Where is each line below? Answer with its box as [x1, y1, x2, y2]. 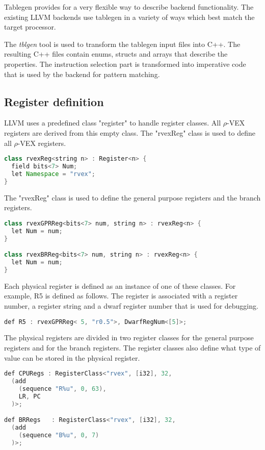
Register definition [4, 93, 104, 109]
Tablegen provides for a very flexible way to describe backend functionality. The [4, 2, 254, 12]
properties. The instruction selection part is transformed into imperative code [4, 58, 246, 69]
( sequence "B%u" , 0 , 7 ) [18, 431, 99, 439]
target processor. [4, 21, 56, 32]
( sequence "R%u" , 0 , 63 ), [18, 385, 107, 392]
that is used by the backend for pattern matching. [4, 68, 160, 79]
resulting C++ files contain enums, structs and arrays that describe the [4, 48, 228, 59]
